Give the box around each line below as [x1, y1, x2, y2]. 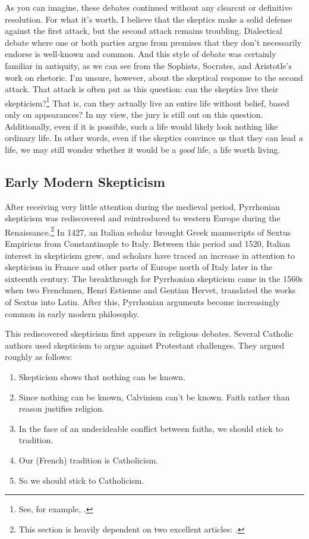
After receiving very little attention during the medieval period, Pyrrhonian [5, 200, 280, 212]
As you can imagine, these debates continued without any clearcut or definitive [5, 1, 292, 13]
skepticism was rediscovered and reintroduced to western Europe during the [5, 212, 280, 224]
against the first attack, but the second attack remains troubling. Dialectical [5, 24, 282, 37]
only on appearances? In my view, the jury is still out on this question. [5, 108, 263, 120]
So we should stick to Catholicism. [18, 474, 144, 486]
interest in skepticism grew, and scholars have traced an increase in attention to [5, 249, 295, 261]
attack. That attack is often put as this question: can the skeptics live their [5, 83, 279, 95]
